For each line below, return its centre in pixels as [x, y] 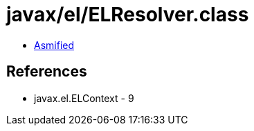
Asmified [54, 45]
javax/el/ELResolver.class [128, 14]
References [47, 72]
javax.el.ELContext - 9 [84, 98]
